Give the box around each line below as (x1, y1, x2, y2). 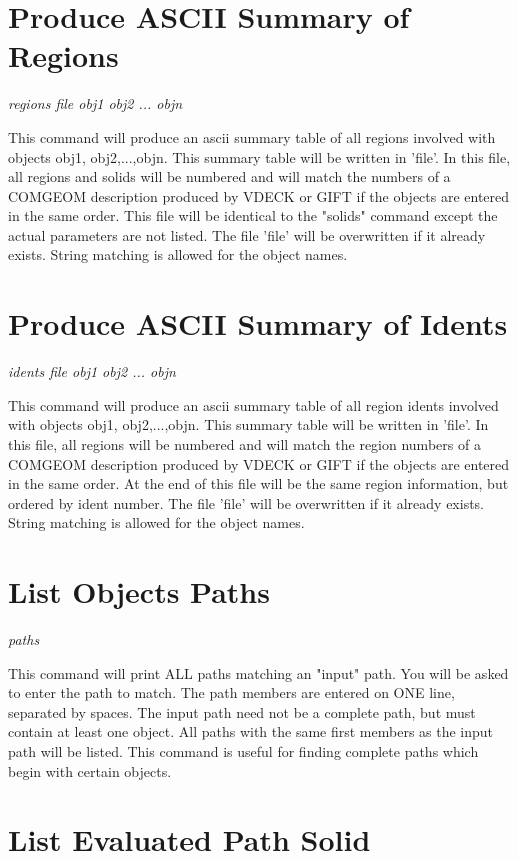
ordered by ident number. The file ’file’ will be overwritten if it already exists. (8, 492, 485, 513)
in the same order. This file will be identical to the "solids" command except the (8, 205, 498, 226)
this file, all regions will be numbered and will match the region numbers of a (8, 433, 481, 454)
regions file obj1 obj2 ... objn (8, 93, 183, 114)
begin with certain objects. (8, 760, 172, 781)
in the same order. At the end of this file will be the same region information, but (8, 473, 509, 494)
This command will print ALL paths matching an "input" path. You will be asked (8, 662, 509, 683)
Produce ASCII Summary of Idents (8, 303, 508, 344)
